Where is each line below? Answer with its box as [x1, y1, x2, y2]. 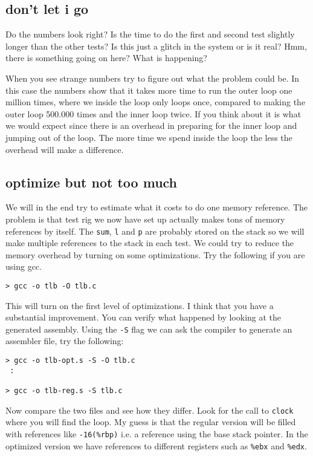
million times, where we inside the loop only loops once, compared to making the [5, 96, 306, 108]
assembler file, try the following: [5, 334, 124, 347]
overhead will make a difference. [5, 143, 124, 155]
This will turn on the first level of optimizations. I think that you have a [5, 299, 274, 311]
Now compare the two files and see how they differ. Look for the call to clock [5, 403, 294, 416]
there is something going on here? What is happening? [5, 51, 207, 64]
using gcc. [5, 260, 42, 273]
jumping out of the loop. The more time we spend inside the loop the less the [5, 131, 292, 143]
